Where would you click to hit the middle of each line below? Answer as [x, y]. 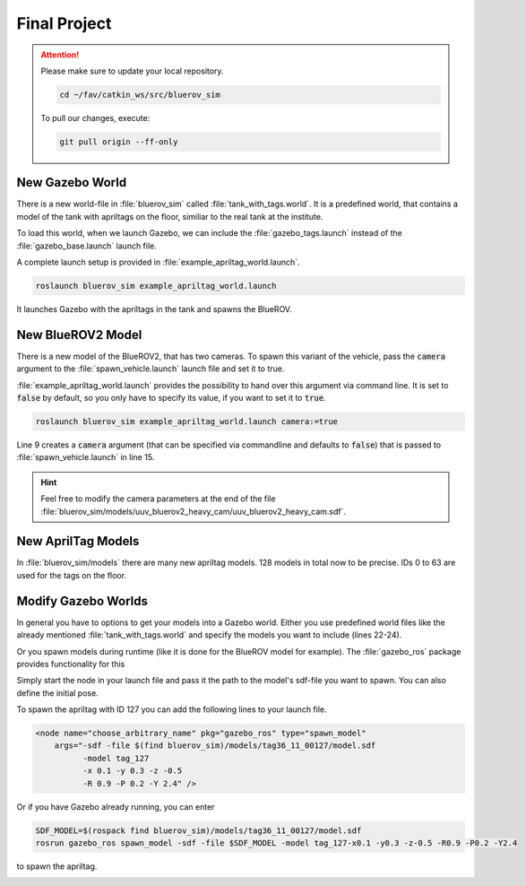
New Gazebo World [72, 182]
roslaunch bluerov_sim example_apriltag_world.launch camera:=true [187, 421]
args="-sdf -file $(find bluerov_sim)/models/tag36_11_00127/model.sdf [215, 746]
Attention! [60, 55]
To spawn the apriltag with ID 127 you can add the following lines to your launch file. [172, 709]
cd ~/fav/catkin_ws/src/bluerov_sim [140, 95]
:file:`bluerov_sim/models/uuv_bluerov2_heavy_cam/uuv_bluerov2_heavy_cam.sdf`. [194, 511]
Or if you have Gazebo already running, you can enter [116, 806]
